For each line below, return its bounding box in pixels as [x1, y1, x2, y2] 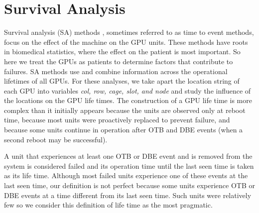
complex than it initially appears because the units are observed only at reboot [4, 105, 246, 115]
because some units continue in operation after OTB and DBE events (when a [4, 124, 243, 135]
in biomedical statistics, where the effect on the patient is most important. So [4, 46, 241, 57]
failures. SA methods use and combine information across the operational [4, 66, 228, 76]
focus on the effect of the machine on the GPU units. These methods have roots [4, 36, 248, 47]
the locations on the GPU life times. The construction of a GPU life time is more [4, 95, 252, 106]
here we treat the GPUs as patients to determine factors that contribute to [4, 56, 233, 66]
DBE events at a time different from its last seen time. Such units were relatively [4, 190, 252, 200]
